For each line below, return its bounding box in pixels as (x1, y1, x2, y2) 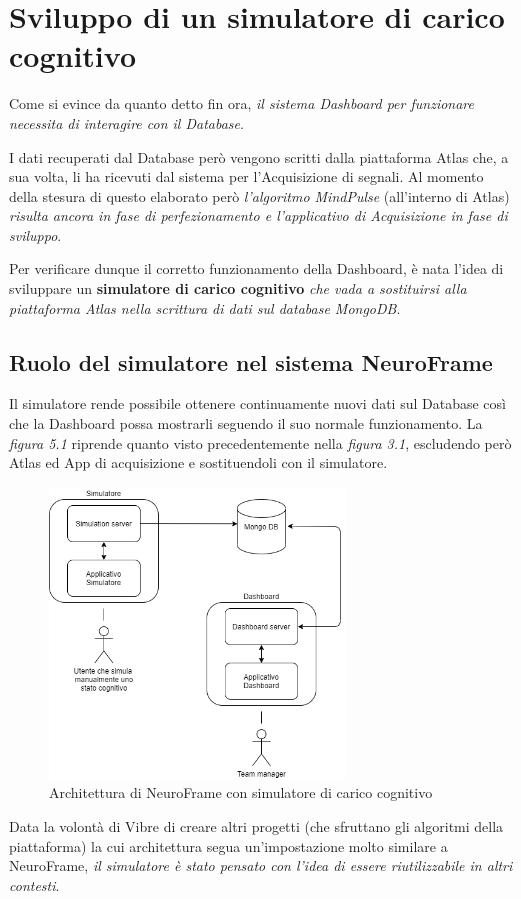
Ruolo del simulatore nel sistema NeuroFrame (9, 346, 493, 377)
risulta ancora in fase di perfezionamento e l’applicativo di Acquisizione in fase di (9, 205, 508, 226)
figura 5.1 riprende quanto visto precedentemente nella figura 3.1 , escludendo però (9, 432, 512, 453)
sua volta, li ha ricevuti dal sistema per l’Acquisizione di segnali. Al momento (9, 166, 484, 187)
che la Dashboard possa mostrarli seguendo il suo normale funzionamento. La (9, 413, 483, 434)
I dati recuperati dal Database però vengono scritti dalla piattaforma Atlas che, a (9, 146, 509, 167)
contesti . (9, 874, 60, 895)
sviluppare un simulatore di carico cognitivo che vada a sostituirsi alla (9, 278, 467, 299)
